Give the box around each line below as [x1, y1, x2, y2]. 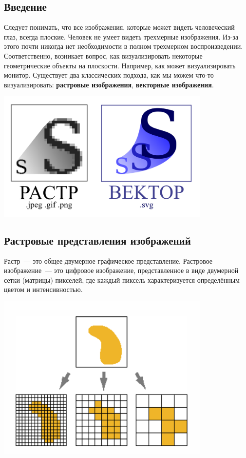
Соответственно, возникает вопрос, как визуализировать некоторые [4, 50, 203, 61]
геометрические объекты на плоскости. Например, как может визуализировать [4, 60, 236, 70]
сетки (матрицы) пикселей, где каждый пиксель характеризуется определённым [4, 274, 240, 285]
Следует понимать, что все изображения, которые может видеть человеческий [4, 22, 235, 32]
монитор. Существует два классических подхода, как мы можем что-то [4, 70, 214, 80]
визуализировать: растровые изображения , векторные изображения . [4, 79, 214, 89]
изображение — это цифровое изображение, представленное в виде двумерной [4, 265, 239, 275]
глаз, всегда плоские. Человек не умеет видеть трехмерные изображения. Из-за [4, 31, 239, 42]
